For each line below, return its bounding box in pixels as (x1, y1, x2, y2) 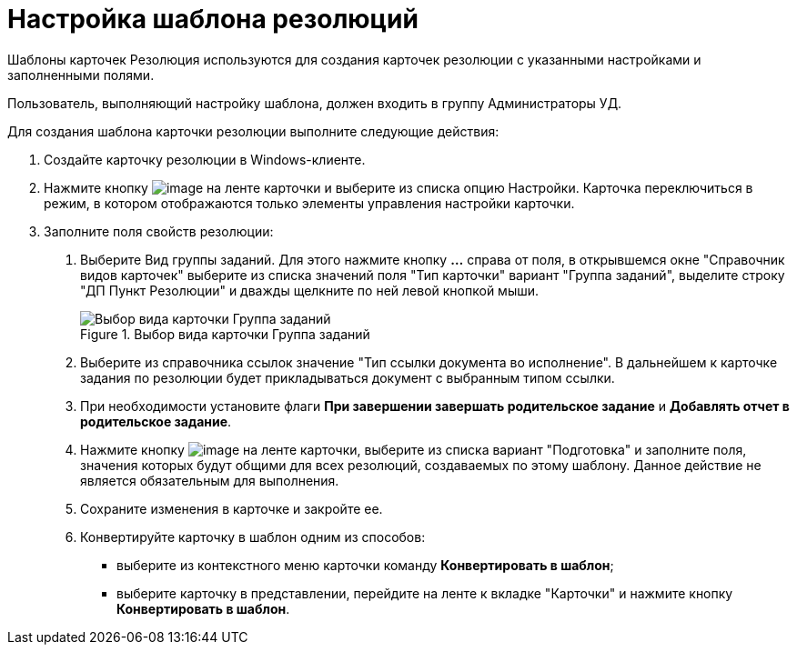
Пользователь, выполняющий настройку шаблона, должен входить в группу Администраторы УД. (7, 95, 622, 111)
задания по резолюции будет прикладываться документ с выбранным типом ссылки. (80, 369, 615, 386)
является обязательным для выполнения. (80, 472, 339, 488)
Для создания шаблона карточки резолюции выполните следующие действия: (7, 123, 499, 139)
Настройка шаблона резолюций (7, 4, 419, 35)
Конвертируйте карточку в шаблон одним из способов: (80, 528, 426, 545)
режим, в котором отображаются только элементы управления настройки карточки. (44, 195, 575, 211)
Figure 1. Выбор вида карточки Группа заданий (80, 326, 370, 342)
